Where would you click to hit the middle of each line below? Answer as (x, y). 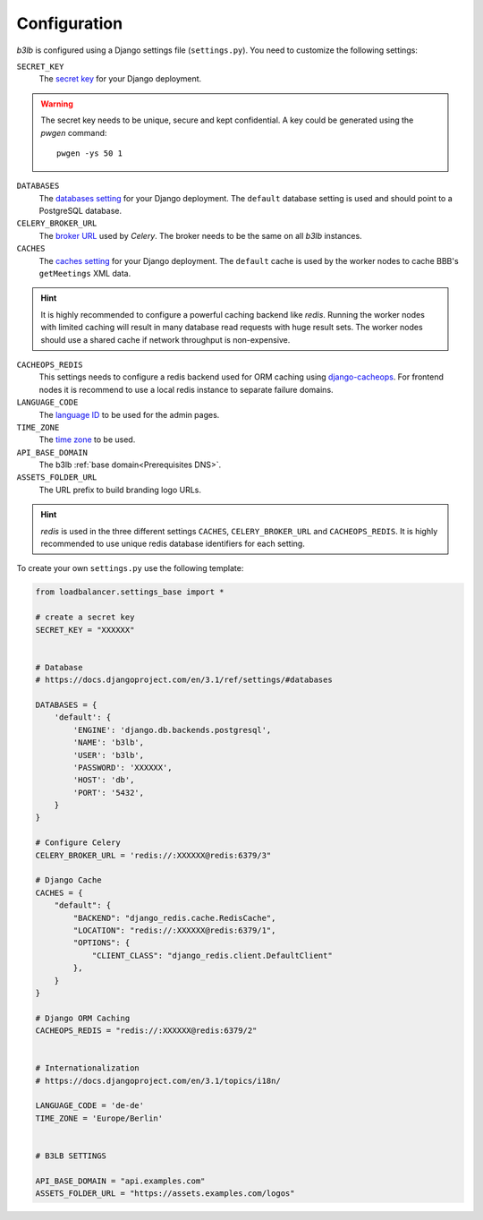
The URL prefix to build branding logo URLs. (120, 490)
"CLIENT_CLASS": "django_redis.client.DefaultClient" (212, 955)
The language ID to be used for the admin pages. (129, 414)
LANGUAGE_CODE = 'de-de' (90, 1106)
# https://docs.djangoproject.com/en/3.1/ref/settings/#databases (184, 680)
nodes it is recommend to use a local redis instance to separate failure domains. (186, 389)
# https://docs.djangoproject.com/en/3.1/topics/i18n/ (158, 1080)
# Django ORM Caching (83, 1018)
